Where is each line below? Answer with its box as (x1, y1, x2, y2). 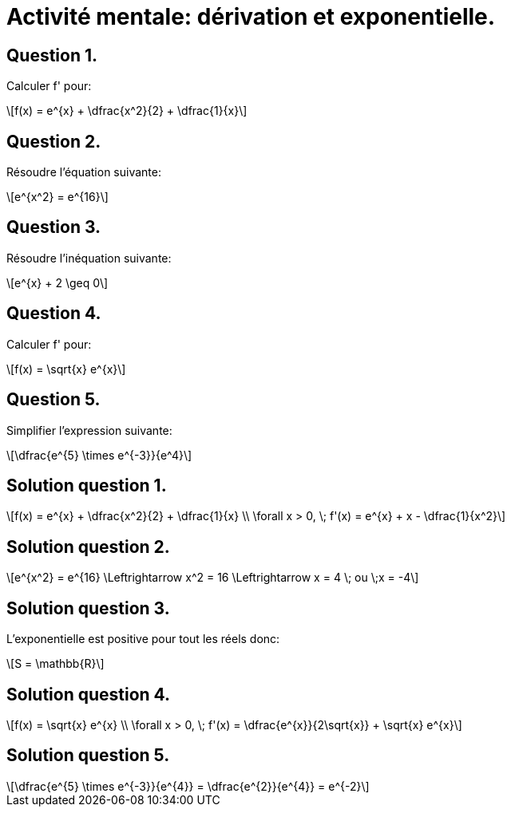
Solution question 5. (6, 745, 170, 766)
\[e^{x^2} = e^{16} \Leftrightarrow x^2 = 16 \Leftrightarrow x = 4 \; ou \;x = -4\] (6, 570, 419, 585)
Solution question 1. (6, 475, 167, 495)
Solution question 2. (6, 536, 170, 557)
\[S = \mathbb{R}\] (6, 657, 105, 671)
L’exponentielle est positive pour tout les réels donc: (6, 632, 280, 646)
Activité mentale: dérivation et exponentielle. (6, 3, 496, 30)
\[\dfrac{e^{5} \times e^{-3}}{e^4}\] (6, 448, 192, 462)
